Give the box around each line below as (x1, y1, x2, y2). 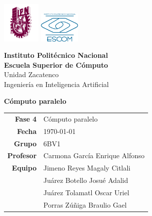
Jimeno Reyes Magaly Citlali (43, 163, 131, 173)
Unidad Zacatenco (4, 69, 59, 80)
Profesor (7, 150, 37, 161)
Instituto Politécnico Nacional (4, 50, 108, 60)
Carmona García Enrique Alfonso (43, 150, 145, 161)
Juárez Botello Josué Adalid (43, 175, 128, 185)
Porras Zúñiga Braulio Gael (43, 199, 127, 210)
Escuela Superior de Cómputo (4, 59, 108, 70)
